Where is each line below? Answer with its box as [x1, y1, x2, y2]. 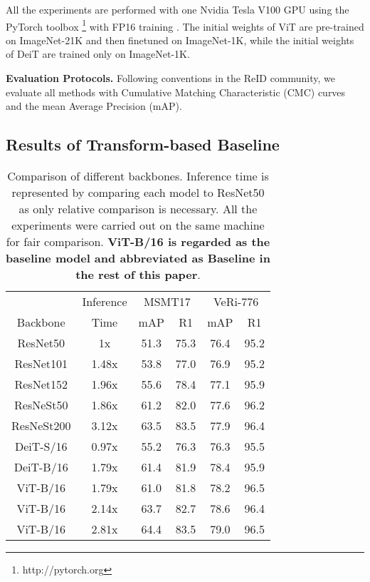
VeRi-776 [213, 293, 259, 310]
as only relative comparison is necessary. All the [18, 200, 258, 218]
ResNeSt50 [14, 397, 68, 414]
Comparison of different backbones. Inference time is [7, 168, 269, 185]
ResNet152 [14, 376, 68, 393]
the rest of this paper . [75, 266, 201, 283]
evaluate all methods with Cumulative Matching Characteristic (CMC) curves [6, 84, 346, 99]
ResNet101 [14, 355, 68, 372]
